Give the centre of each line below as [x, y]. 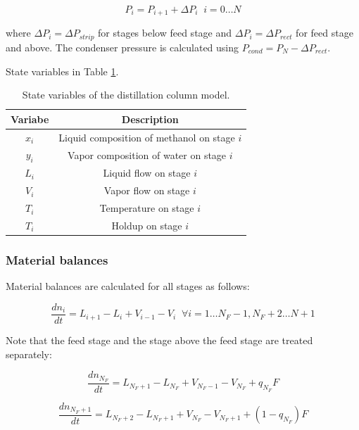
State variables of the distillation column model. [126, 95]
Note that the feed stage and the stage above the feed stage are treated [159, 340]
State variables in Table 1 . [62, 71]
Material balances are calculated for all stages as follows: [128, 286]
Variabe [30, 119]
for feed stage [325, 33]
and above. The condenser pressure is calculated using [122, 47]
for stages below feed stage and [165, 33]
